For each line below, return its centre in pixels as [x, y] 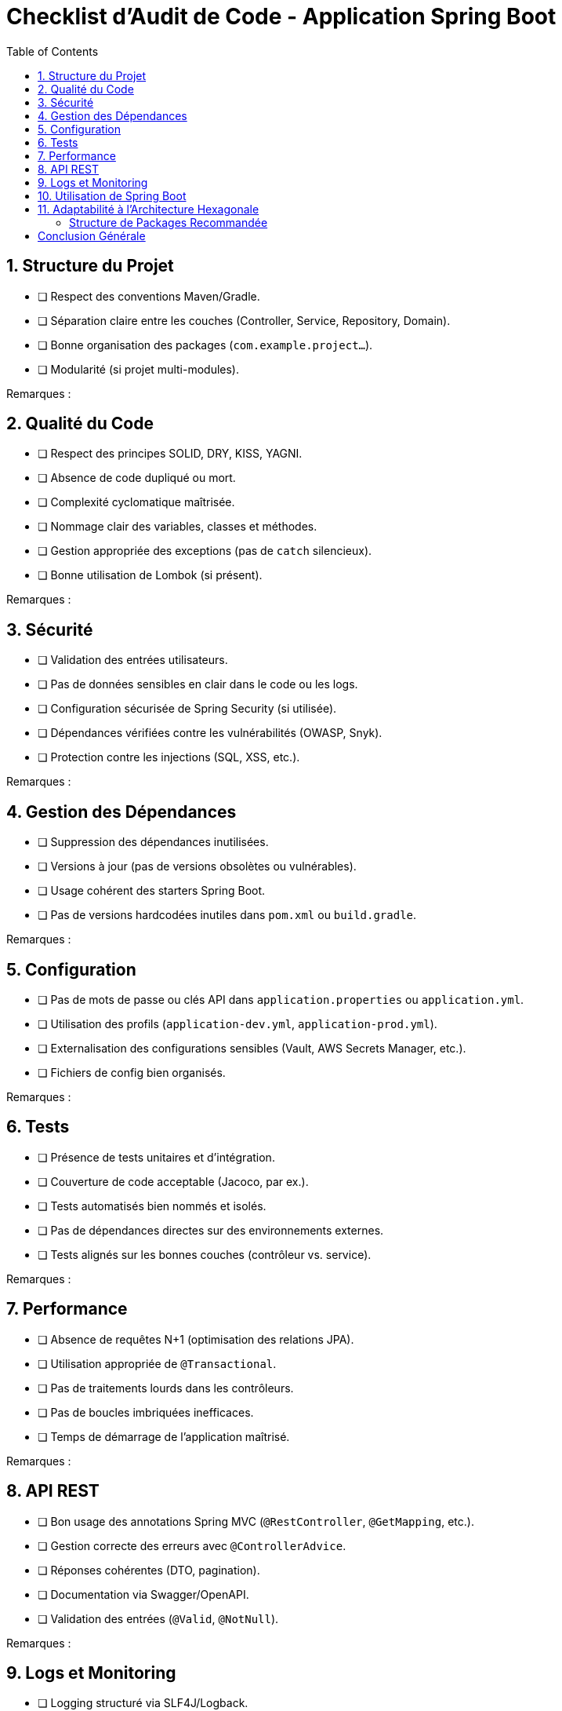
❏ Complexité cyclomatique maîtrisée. [136, 502]
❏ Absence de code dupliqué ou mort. [137, 478]
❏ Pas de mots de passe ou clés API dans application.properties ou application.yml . [281, 999]
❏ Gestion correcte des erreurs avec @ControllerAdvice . [192, 1545]
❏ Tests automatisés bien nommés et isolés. [152, 1206]
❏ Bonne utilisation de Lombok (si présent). [150, 575]
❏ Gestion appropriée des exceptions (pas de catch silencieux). [205, 551]
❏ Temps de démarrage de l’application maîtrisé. [164, 1436]
